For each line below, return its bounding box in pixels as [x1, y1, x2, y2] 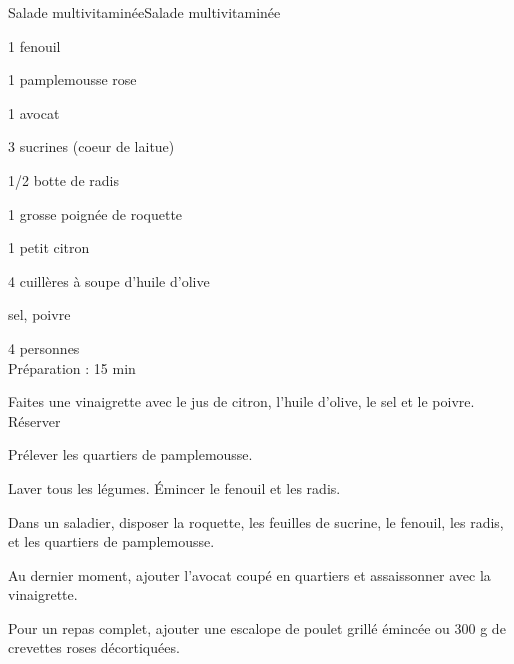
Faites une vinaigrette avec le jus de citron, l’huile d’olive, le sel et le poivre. [8, 391, 475, 412]
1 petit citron [8, 237, 90, 258]
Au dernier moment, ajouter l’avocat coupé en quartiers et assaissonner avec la [8, 564, 491, 585]
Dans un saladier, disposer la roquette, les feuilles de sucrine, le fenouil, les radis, [8, 511, 504, 532]
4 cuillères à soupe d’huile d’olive [8, 270, 210, 291]
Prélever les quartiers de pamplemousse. [8, 444, 253, 465]
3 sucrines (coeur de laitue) [8, 136, 175, 157]
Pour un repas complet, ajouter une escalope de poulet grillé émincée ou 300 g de [8, 617, 506, 638]
